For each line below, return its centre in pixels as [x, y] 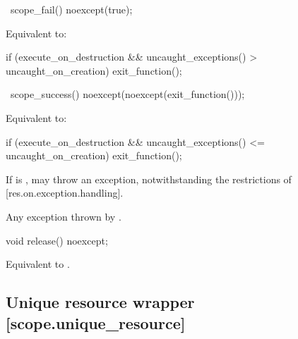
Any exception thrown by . [64, 216]
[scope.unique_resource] [96, 322]
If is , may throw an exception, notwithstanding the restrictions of [149, 179]
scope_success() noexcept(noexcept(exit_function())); [127, 94]
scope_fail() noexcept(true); [71, 9]
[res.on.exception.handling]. [65, 193]
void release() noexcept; [57, 240]
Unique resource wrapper [100, 302]
